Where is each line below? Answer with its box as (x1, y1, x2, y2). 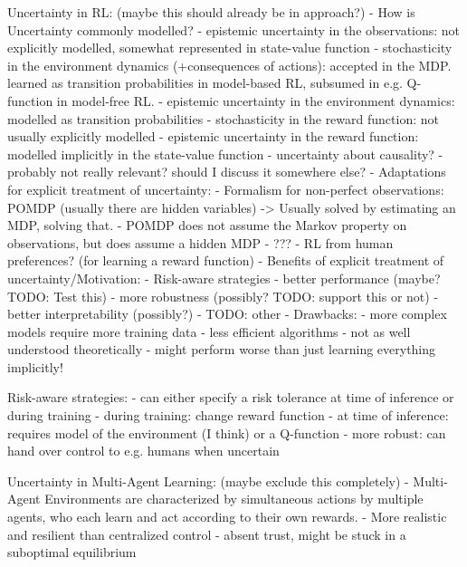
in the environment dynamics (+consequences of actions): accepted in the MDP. (7, 55, 452, 74)
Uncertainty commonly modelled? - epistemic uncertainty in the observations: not (7, 20, 461, 39)
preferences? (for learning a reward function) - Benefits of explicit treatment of (7, 251, 444, 270)
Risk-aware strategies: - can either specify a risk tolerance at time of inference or (7, 388, 454, 407)
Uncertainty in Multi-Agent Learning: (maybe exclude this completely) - (7, 471, 409, 490)
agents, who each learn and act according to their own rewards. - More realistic (7, 507, 447, 526)
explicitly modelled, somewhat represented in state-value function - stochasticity (7, 38, 453, 57)
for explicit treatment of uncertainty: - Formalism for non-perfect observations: (7, 179, 444, 198)
